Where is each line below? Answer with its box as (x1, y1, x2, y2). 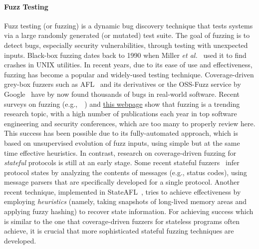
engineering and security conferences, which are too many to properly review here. (4, 118, 256, 128)
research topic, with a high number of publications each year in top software (4, 108, 237, 119)
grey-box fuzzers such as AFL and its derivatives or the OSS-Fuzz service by (4, 79, 241, 89)
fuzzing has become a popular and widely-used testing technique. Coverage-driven (4, 69, 254, 79)
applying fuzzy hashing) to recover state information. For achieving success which (4, 206, 254, 217)
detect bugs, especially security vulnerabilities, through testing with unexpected (4, 39, 248, 50)
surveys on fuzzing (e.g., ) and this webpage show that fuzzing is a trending (4, 98, 240, 109)
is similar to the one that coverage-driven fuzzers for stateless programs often (4, 216, 240, 226)
